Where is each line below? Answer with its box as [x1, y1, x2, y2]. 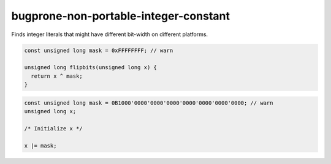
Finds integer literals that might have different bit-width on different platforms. [11, 31, 208, 38]
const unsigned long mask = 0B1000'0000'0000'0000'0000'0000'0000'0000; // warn [24, 99, 273, 106]
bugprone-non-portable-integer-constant [11, 9, 230, 23]
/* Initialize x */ [24, 125, 83, 132]
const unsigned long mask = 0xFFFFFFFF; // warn [24, 47, 173, 54]
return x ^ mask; [31, 72, 83, 80]
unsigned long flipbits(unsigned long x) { [24, 64, 158, 71]
